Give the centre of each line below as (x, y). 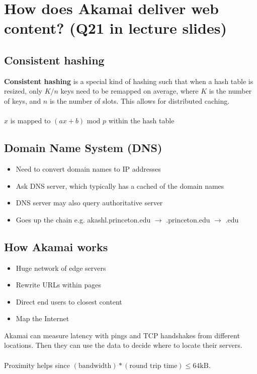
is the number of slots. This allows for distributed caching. (140, 100)
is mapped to (30, 121)
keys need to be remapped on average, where (130, 91)
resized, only (23, 91)
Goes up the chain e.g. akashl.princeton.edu (83, 219)
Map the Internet (42, 318)
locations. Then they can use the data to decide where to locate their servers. (123, 345)
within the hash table (141, 121)
